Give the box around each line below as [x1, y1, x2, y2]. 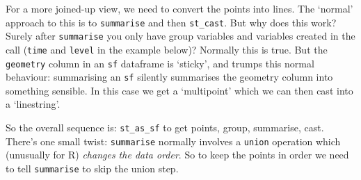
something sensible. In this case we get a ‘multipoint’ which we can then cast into [6, 83, 353, 97]
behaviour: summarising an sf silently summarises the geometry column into [6, 69, 333, 84]
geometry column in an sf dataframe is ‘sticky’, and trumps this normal [6, 56, 314, 70]
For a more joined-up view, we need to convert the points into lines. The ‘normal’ [6, 1, 353, 15]
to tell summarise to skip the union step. [6, 161, 179, 175]
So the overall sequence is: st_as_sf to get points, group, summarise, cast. [6, 120, 324, 135]
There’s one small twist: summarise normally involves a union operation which [6, 133, 341, 148]
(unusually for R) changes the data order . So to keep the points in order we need [6, 147, 349, 162]
